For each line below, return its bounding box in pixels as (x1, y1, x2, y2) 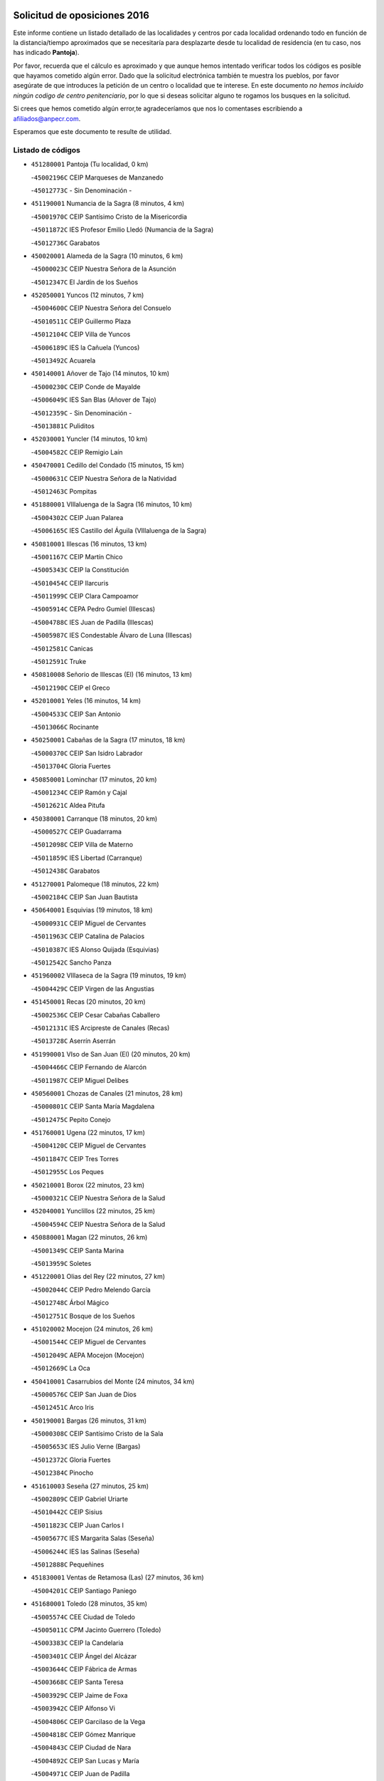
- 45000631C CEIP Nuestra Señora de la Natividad (31, 474, 177, 482)
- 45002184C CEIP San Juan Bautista (31, 893, 139, 901)
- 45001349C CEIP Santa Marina (31, 1246, 124, 1255)
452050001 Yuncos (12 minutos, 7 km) (31, 291, 144, 299)
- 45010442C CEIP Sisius (31, 1507, 103, 1517)
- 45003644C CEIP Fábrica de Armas (31, 1665, 137, 1673)
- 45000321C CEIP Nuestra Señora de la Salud (31, 1194, 166, 1203)
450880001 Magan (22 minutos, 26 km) (31, 1233, 148, 1242)
